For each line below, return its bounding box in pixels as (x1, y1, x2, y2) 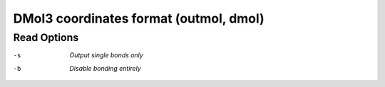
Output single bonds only (69, 51, 144, 59)
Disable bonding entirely (69, 64, 142, 72)
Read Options (13, 31, 79, 44)
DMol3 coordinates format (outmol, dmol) (13, 11, 265, 26)
